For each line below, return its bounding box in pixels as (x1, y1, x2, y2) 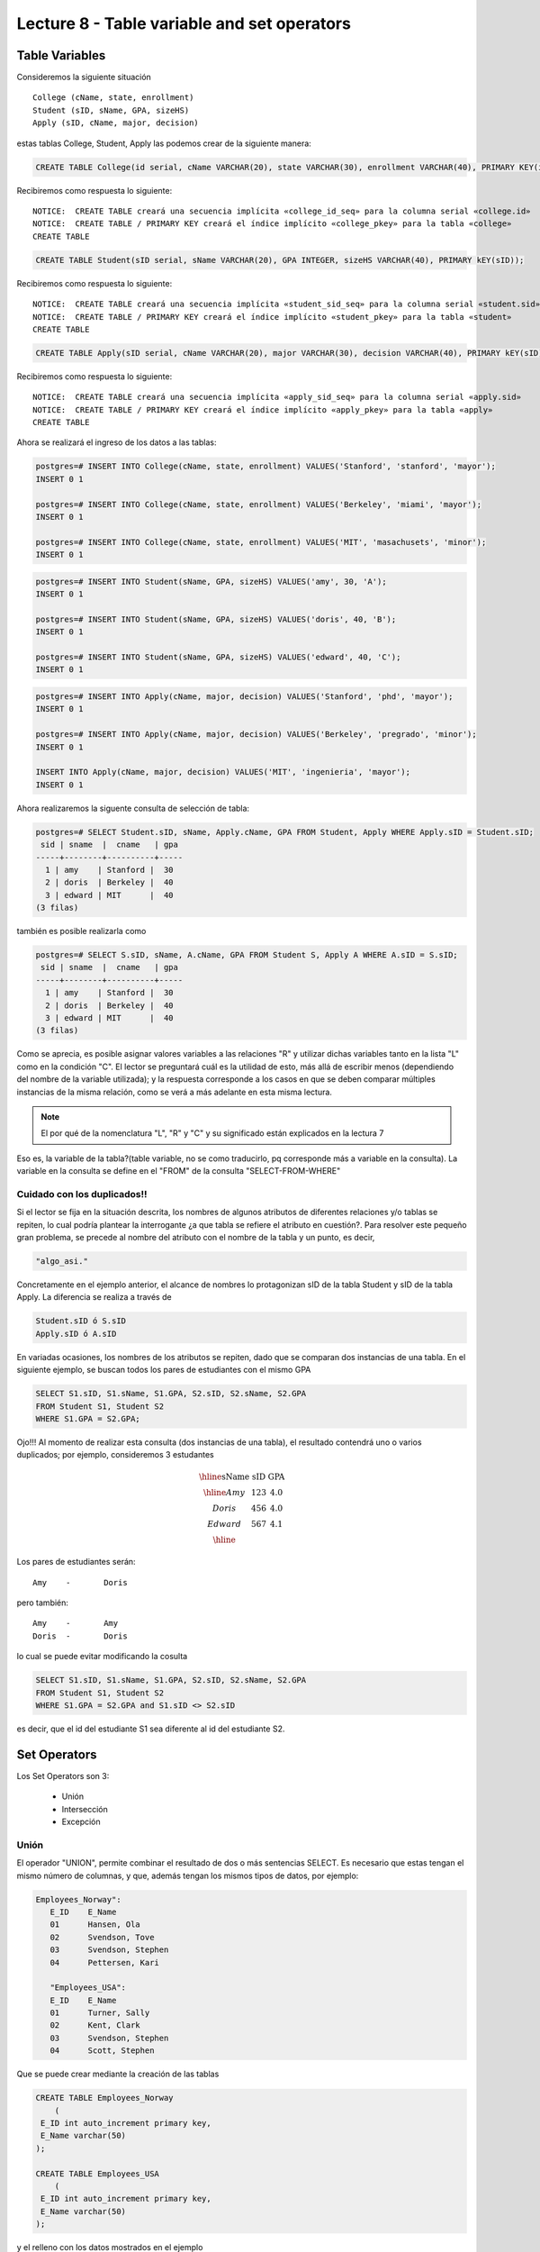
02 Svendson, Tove (49, 1932, 155, 1942)
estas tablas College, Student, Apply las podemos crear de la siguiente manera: (16, 138, 312, 149)
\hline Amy (202, 1487, 246, 1498)
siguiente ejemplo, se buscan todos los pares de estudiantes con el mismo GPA (16, 1365, 311, 1376)
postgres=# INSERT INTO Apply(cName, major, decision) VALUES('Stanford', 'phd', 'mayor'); (35, 692, 454, 702)
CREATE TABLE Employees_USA (35, 2168, 159, 2179)
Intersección (61, 1803, 108, 1814)
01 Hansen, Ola (49, 1920, 141, 1930)
